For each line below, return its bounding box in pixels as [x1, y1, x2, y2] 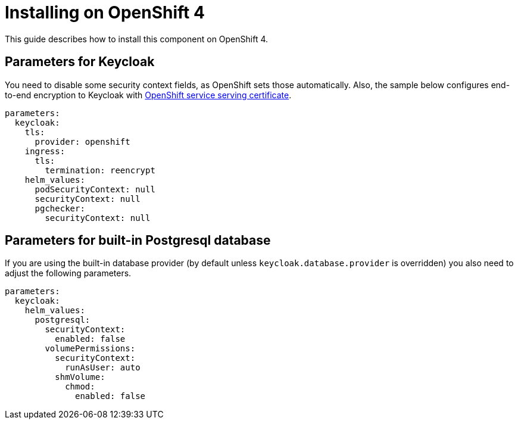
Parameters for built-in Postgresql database [5, 233, 271, 248]
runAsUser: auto [65, 363, 141, 373]
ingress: [24, 146, 65, 156]
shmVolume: [55, 372, 105, 382]
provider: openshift [35, 136, 130, 146]
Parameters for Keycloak [5, 54, 155, 70]
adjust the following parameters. [5, 268, 132, 279]
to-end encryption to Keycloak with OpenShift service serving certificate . [5, 89, 292, 100]
